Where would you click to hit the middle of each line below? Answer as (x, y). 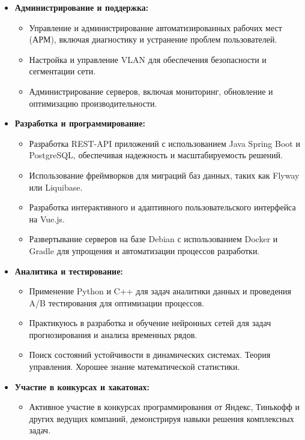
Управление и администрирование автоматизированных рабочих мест (156, 27)
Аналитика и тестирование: (69, 271)
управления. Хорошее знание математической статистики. (134, 367)
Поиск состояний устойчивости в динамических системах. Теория (150, 355)
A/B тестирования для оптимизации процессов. (116, 302)
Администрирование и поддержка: (82, 7)
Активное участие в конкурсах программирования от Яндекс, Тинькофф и (165, 407)
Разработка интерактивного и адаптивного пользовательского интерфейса (162, 207)
